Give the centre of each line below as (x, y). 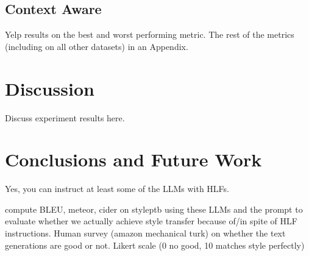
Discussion (50, 88)
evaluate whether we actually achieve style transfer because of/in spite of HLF (151, 221)
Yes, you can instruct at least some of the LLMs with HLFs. (117, 189)
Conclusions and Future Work (133, 159)
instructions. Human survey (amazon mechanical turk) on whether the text (145, 233)
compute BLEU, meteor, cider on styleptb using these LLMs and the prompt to (154, 209)
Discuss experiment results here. (65, 117)
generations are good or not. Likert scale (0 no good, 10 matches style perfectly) (155, 245)
